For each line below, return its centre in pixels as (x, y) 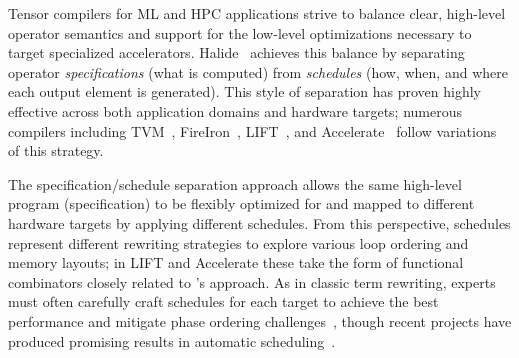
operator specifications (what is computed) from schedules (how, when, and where (258, 71)
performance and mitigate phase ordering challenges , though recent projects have (260, 320)
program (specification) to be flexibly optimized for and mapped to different (241, 203)
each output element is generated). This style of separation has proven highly (244, 91)
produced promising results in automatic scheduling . (172, 340)
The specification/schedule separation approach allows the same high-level (235, 183)
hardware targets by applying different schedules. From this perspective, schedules (259, 222)
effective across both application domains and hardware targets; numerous (235, 110)
